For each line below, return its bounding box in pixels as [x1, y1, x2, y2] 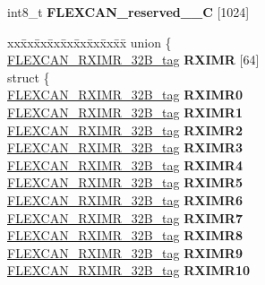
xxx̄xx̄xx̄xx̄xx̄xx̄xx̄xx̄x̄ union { [7, 32, 172, 51]
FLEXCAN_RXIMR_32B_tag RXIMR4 [7, 155, 243, 174]
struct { [7, 67, 50, 86]
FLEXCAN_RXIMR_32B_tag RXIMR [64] [7, 50, 260, 69]
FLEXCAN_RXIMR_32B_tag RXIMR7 [7, 208, 243, 227]
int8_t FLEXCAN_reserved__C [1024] [7, 3, 250, 21]
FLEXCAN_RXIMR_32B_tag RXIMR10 [7, 261, 250, 280]
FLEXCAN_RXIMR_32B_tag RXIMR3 [7, 138, 243, 157]
